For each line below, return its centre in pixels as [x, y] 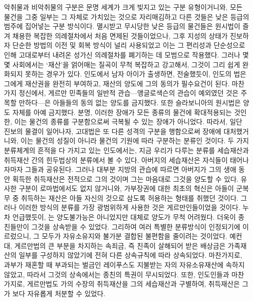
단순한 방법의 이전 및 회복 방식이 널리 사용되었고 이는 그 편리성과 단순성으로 [129, 45]
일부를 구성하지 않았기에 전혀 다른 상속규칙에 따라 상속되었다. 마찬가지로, [130, 255]
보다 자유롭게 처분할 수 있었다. [59, 293]
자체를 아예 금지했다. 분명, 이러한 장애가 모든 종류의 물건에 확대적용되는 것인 [129, 112]
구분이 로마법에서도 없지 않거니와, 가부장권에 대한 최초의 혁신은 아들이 [126, 188]
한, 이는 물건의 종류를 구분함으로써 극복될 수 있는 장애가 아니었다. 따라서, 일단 [123, 122]
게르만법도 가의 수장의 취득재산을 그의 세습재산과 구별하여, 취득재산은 [133, 284]
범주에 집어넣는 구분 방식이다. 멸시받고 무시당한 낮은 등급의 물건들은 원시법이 [122, 26]
